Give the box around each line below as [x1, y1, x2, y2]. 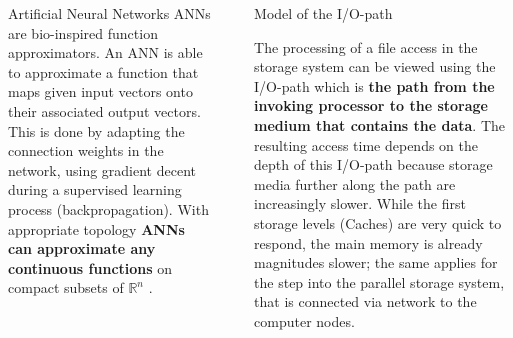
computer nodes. [254, 310, 355, 331]
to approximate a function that [8, 61, 199, 82]
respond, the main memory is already [254, 232, 483, 253]
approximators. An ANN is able [8, 42, 203, 63]
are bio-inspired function [8, 22, 158, 43]
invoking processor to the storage [254, 95, 488, 116]
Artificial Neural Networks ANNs [8, 3, 211, 23]
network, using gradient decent [8, 159, 196, 180]
